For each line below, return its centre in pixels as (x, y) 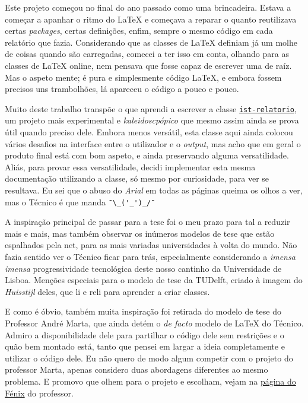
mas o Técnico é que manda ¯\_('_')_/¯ (80, 201)
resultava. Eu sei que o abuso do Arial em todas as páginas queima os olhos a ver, (154, 190)
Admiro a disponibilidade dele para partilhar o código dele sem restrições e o (145, 334)
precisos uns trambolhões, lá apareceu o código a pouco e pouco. (122, 89)
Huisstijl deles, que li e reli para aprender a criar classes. (107, 291)
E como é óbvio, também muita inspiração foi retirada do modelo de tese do (143, 311)
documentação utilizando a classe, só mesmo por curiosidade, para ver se (137, 178)
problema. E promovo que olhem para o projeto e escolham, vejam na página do (150, 381)
